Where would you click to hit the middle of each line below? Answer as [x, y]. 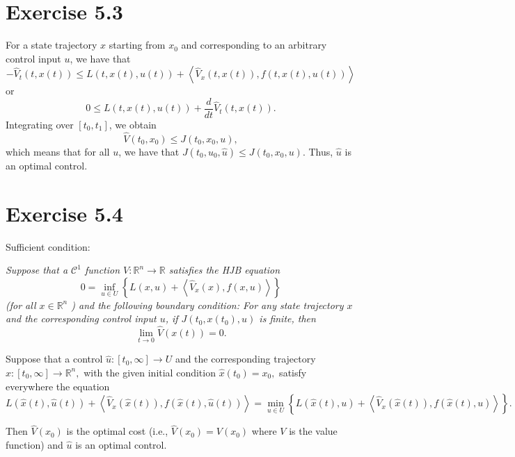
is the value [313, 431]
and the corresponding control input [81, 318]
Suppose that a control [54, 359]
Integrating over [40, 124]
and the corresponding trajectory [245, 359]
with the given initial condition [150, 372]
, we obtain [133, 124]
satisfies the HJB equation [224, 270]
